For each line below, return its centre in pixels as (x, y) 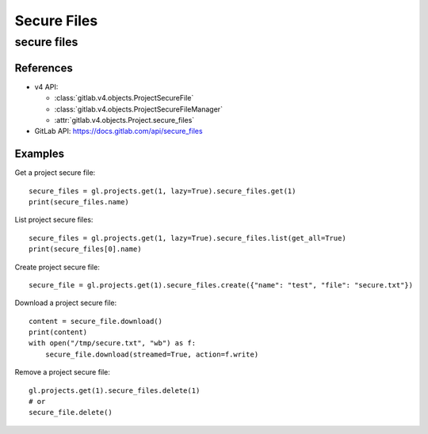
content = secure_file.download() (96, 321)
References (44, 68)
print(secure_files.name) (79, 202)
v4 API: (46, 86)
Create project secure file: (57, 267)
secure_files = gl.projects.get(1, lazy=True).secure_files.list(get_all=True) (187, 238)
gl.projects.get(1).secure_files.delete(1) (115, 390)
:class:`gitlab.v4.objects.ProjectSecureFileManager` (139, 109)
